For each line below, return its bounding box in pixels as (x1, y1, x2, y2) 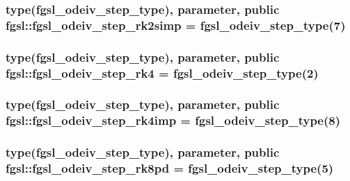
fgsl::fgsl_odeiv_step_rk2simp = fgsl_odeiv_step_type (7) (6, 16, 346, 33)
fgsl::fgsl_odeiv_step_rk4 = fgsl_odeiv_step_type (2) (6, 64, 319, 81)
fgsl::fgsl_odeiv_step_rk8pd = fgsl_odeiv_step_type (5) (6, 160, 334, 177)
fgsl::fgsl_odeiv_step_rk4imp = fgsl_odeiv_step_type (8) (6, 112, 341, 129)
